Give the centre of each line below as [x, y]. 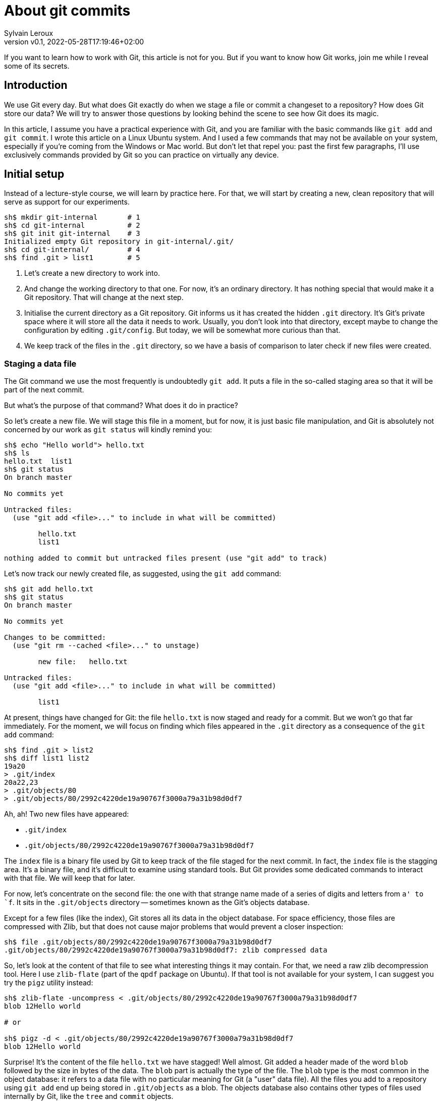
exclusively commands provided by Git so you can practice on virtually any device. [142, 155]
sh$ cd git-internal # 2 [72, 226]
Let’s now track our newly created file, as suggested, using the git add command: [143, 574]
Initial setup [34, 174]
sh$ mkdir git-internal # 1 [72, 217]
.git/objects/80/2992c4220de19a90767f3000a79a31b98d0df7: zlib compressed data [166, 950]
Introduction [36, 85]
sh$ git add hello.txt [49, 589]
